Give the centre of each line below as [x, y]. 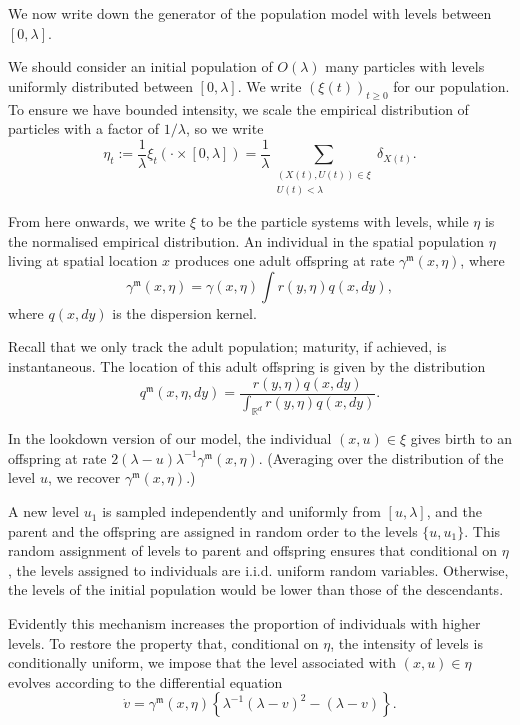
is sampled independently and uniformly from [241, 511]
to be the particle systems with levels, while [334, 221]
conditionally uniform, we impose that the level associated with [202, 662]
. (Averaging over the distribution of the [381, 457]
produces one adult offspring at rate [284, 260]
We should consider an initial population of [140, 66]
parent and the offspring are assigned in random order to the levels [213, 530]
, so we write [224, 128]
